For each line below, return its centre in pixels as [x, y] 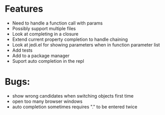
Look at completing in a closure [45, 34]
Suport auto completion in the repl [48, 61]
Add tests [22, 50]
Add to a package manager [41, 55]
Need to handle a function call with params [57, 23]
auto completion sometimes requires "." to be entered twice [75, 107]
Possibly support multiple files [44, 28]
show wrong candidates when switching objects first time [73, 96]
